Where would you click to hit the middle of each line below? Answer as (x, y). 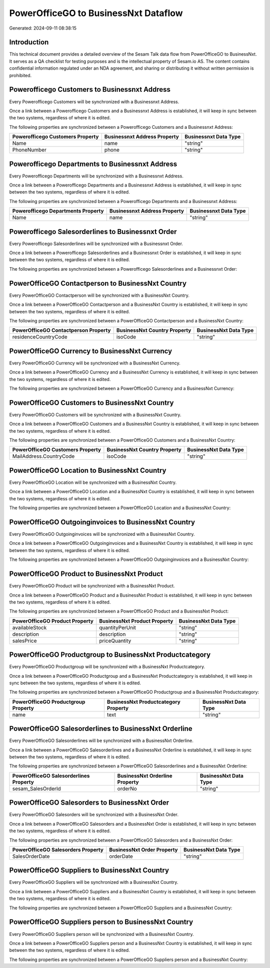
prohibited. (20, 75)
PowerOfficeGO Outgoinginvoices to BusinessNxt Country (102, 522)
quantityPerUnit (117, 628)
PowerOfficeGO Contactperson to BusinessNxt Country (98, 283)
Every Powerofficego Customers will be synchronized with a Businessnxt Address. (94, 102)
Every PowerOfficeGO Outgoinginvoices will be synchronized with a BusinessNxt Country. (102, 534)
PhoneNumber (29, 150)
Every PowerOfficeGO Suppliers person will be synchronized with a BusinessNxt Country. (101, 934)
